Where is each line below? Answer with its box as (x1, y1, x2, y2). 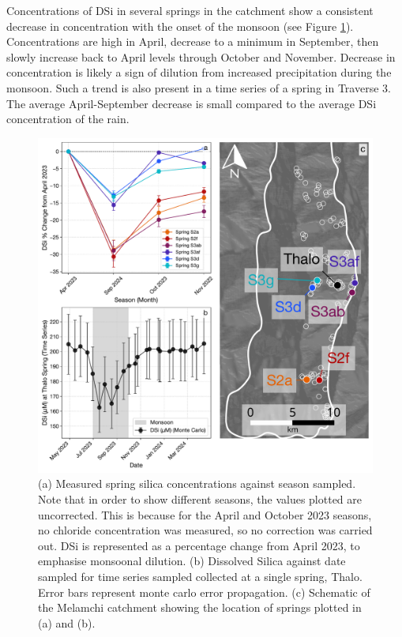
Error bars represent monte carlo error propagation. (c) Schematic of (38, 583, 370, 600)
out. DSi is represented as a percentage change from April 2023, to (38, 537, 360, 553)
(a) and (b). (38, 614, 96, 631)
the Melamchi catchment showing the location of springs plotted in (38, 599, 362, 616)
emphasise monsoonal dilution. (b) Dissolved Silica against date (38, 553, 346, 569)
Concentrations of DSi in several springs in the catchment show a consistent (6, 2, 374, 18)
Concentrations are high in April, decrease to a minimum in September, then (6, 33, 379, 50)
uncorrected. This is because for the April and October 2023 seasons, (38, 506, 372, 523)
